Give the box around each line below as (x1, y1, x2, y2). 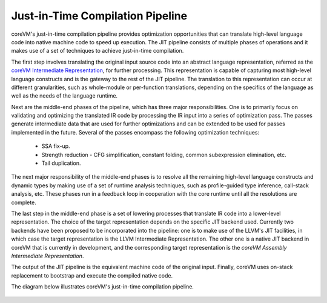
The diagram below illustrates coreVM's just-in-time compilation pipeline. (11, 283, 194, 290)
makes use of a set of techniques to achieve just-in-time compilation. (11, 47, 184, 55)
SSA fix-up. (41, 142, 70, 150)
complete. (11, 199, 36, 206)
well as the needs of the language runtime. (11, 92, 118, 99)
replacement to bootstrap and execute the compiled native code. (11, 271, 173, 279)
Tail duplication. (41, 159, 81, 167)
